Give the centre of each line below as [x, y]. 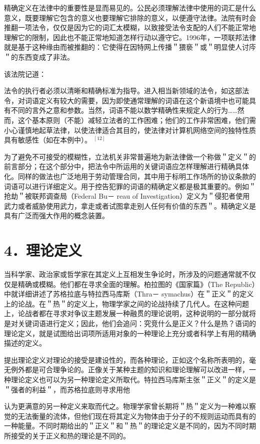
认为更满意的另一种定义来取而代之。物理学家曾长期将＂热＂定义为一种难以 [126, 406]
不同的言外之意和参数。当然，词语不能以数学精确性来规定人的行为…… [124, 110]
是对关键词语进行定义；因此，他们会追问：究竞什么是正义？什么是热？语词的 [130, 323]
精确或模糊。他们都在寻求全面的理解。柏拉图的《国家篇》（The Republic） [136, 284]
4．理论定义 [43, 250]
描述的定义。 [25, 343]
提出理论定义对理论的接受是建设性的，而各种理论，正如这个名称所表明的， [126, 359]
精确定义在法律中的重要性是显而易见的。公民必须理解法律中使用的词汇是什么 [130, 8]
